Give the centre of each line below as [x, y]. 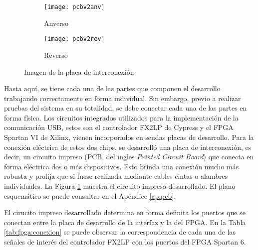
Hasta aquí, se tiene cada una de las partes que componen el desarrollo [112, 88]
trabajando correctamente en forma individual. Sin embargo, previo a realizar [123, 98]
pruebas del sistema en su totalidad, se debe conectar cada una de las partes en [126, 108]
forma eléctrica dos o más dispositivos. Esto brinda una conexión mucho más [122, 166]
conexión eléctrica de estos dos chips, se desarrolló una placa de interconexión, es [128, 147]
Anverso [56, 23]
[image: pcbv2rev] [74, 39]
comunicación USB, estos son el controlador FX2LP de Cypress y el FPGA [119, 127]
